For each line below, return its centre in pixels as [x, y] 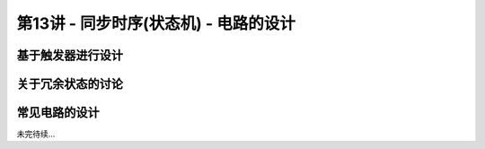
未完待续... [36, 134]
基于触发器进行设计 [70, 55]
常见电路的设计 [58, 113]
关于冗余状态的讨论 [70, 84]
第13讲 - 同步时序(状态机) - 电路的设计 [156, 23]
